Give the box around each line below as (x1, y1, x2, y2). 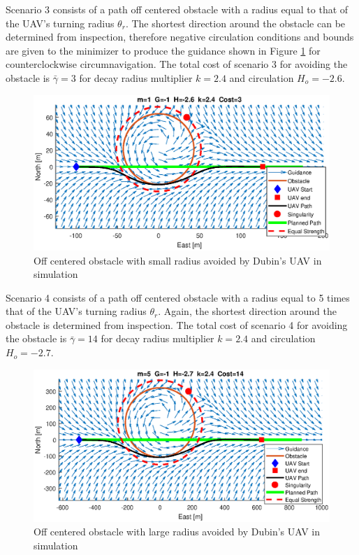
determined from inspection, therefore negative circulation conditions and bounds (6, 29, 354, 44)
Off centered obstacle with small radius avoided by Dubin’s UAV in (34, 253, 322, 267)
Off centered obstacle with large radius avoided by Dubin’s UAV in (34, 524, 321, 539)
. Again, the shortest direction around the (158, 304, 337, 318)
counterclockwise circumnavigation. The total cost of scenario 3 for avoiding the (6, 57, 348, 71)
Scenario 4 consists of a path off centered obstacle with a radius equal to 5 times (6, 290, 350, 304)
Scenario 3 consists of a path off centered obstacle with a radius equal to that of (6, 2, 349, 16)
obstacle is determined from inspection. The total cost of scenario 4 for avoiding (6, 317, 348, 332)
